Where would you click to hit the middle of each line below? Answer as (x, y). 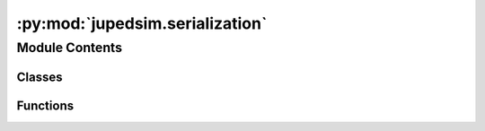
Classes (40, 77)
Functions (45, 105)
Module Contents (70, 48)
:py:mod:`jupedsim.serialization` (142, 23)
